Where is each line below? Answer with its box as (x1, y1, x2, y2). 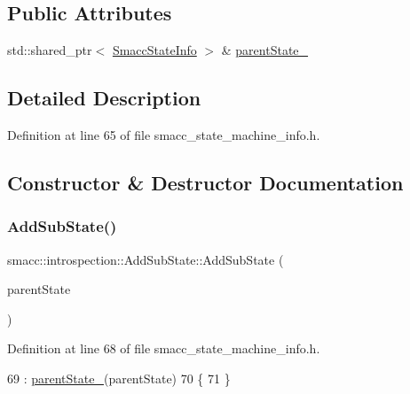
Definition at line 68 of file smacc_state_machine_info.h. (7, 339, 320, 358)
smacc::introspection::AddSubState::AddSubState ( (7, 250, 284, 268)
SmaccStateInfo (112, 41, 197, 59)
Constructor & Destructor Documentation (7, 168, 404, 196)
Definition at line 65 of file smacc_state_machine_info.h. (7, 126, 320, 143)
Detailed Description (7, 84, 201, 112)
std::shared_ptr (7, 41, 92, 59)
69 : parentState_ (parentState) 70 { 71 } (7, 368, 231, 387)
